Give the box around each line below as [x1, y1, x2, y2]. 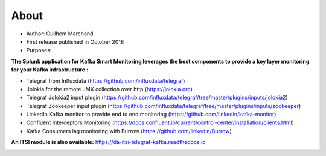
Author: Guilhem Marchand [26, 30, 94, 37]
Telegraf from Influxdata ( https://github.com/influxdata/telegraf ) [26, 77, 185, 84]
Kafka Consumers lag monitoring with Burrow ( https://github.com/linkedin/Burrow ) [26, 127, 232, 134]
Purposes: [26, 47, 52, 54]
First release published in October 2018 [26, 38, 124, 45]
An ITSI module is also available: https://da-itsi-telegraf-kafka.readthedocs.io [11, 139, 206, 146]
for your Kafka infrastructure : [11, 66, 89, 73]
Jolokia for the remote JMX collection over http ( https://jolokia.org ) [26, 85, 193, 92]
